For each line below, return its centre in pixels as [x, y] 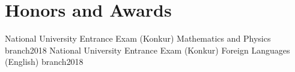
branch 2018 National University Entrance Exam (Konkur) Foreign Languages [147, 50]
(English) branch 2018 [44, 62]
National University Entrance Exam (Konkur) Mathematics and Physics [138, 38]
